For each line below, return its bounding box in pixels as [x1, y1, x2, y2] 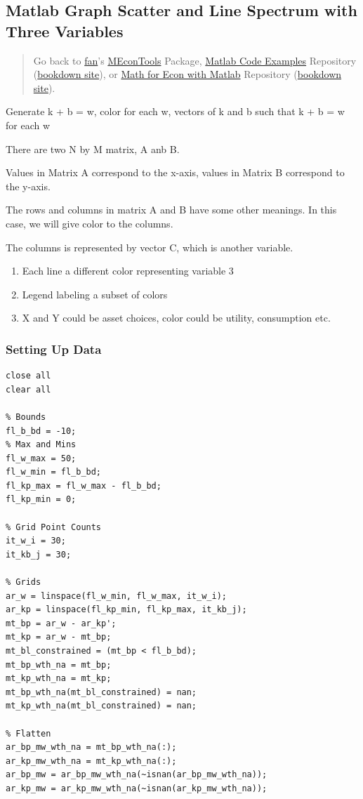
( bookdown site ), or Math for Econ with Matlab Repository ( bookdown [33, 67, 342, 81]
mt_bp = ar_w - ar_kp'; [6, 618, 117, 628]
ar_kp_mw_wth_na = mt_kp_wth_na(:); [6, 755, 177, 766]
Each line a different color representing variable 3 [22, 263, 234, 278]
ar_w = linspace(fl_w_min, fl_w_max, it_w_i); [6, 590, 227, 601]
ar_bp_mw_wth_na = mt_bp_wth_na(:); [6, 742, 177, 753]
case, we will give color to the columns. [6, 216, 173, 230]
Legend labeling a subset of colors [22, 286, 168, 301]
